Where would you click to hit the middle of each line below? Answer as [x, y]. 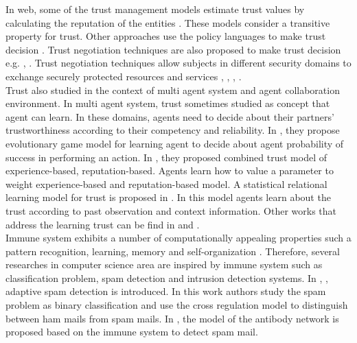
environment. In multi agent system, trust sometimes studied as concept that [168, 103]
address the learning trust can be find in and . [103, 224]
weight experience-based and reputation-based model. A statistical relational [166, 184]
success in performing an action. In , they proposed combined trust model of [166, 157]
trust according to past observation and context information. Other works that [171, 210]
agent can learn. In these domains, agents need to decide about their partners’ [170, 116]
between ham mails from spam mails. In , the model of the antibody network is [172, 318]
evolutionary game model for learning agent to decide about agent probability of [175, 143]
